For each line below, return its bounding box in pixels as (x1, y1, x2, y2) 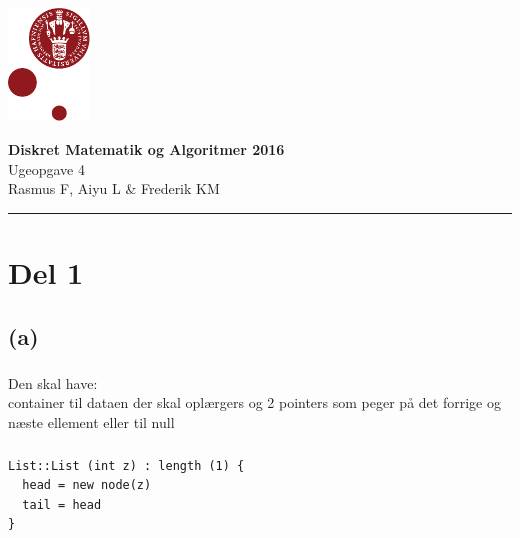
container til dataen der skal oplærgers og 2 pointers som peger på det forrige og (8, 392, 501, 413)
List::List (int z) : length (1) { (8, 458, 245, 473)
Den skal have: (8, 372, 98, 393)
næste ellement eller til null (8, 412, 175, 433)
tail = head (22, 497, 102, 512)
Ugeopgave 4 (8, 158, 85, 179)
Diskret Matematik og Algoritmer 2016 (8, 138, 285, 159)
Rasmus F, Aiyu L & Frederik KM (8, 178, 220, 199)
